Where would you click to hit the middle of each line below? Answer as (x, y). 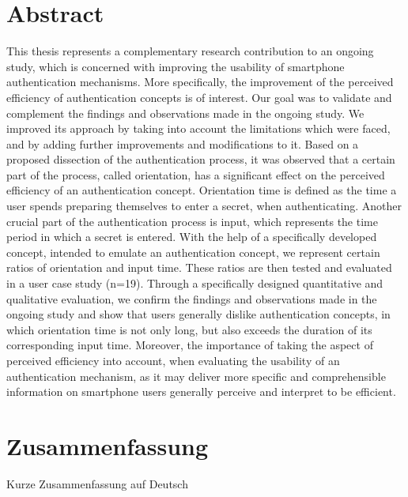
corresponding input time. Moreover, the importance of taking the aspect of (190, 345)
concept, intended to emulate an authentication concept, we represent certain (193, 252)
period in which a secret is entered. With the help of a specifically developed (192, 237)
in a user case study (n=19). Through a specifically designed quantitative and (195, 283)
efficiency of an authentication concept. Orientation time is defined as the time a (202, 190)
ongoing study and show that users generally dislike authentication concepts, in (198, 314)
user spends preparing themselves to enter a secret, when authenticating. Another (204, 206)
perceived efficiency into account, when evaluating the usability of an (173, 360)
